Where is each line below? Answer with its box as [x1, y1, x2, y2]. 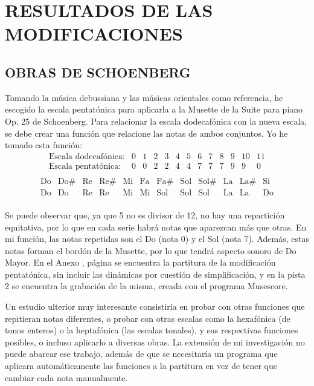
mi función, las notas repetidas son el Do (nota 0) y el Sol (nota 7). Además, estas [5, 232, 309, 245]
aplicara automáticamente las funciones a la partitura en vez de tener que [5, 359, 278, 372]
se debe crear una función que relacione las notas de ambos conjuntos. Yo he [5, 126, 288, 139]
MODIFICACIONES [5, 21, 183, 46]
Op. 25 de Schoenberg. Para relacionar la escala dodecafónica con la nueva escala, [5, 114, 307, 127]
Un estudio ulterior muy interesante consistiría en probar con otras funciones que [5, 300, 305, 313]
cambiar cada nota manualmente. [5, 371, 128, 384]
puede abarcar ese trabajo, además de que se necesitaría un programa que [5, 347, 278, 360]
